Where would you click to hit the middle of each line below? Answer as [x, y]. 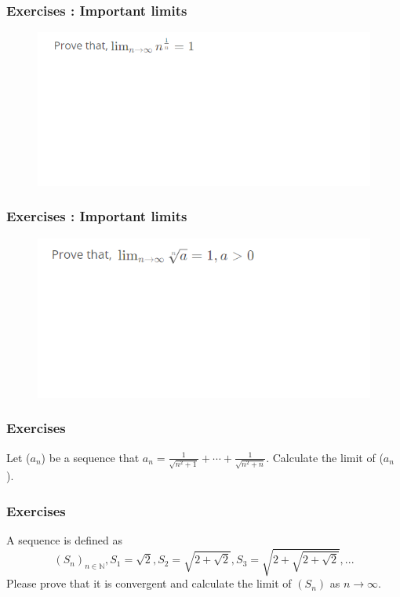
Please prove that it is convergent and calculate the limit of [149, 583]
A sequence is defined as [64, 540]
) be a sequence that [90, 457]
